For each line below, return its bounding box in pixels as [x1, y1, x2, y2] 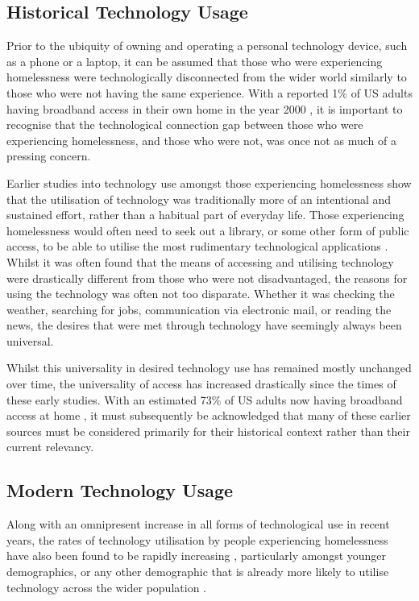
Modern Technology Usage [6, 478, 234, 503]
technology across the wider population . [6, 578, 206, 595]
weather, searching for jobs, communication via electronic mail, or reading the [6, 300, 392, 317]
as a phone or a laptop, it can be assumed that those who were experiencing [6, 52, 383, 69]
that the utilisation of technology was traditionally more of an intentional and [6, 190, 392, 207]
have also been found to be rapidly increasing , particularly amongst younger [6, 547, 387, 564]
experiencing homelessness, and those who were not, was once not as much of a [6, 131, 396, 148]
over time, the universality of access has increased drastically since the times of [6, 375, 396, 392]
